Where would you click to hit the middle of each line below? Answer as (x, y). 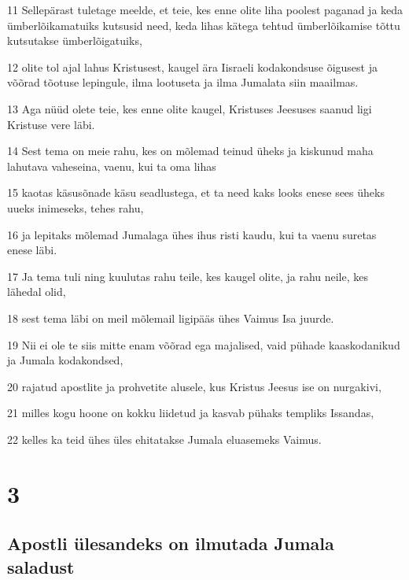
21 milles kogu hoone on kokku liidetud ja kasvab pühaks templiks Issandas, (191, 413)
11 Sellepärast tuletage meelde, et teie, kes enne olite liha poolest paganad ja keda (205, 9)
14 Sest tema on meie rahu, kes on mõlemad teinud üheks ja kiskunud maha (190, 151)
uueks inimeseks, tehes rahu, (76, 207)
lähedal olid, (37, 292)
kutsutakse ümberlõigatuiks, (75, 41)
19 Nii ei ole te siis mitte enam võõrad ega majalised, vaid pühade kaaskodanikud (204, 344)
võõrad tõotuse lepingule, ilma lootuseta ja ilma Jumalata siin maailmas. (183, 82)
